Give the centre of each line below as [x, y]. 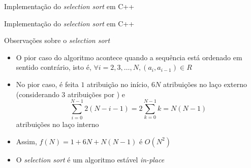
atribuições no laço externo [205, 84]
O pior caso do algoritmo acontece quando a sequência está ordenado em [129, 57]
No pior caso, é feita [47, 84]
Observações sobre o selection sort [57, 40]
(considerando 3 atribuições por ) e [70, 94]
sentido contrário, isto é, [54, 67]
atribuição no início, [118, 84]
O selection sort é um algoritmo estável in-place [90, 159]
